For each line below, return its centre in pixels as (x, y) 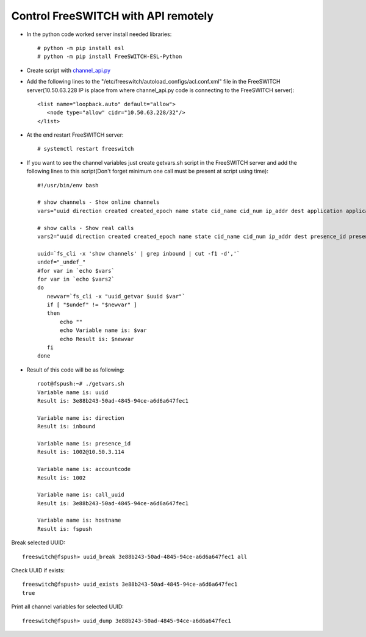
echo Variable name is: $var (103, 330)
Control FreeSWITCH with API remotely (112, 16)
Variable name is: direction (81, 418)
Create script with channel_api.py (69, 70)
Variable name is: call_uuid (81, 495)
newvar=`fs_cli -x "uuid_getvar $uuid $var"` (116, 296)
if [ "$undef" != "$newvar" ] (92, 305)
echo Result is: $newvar (97, 339)
